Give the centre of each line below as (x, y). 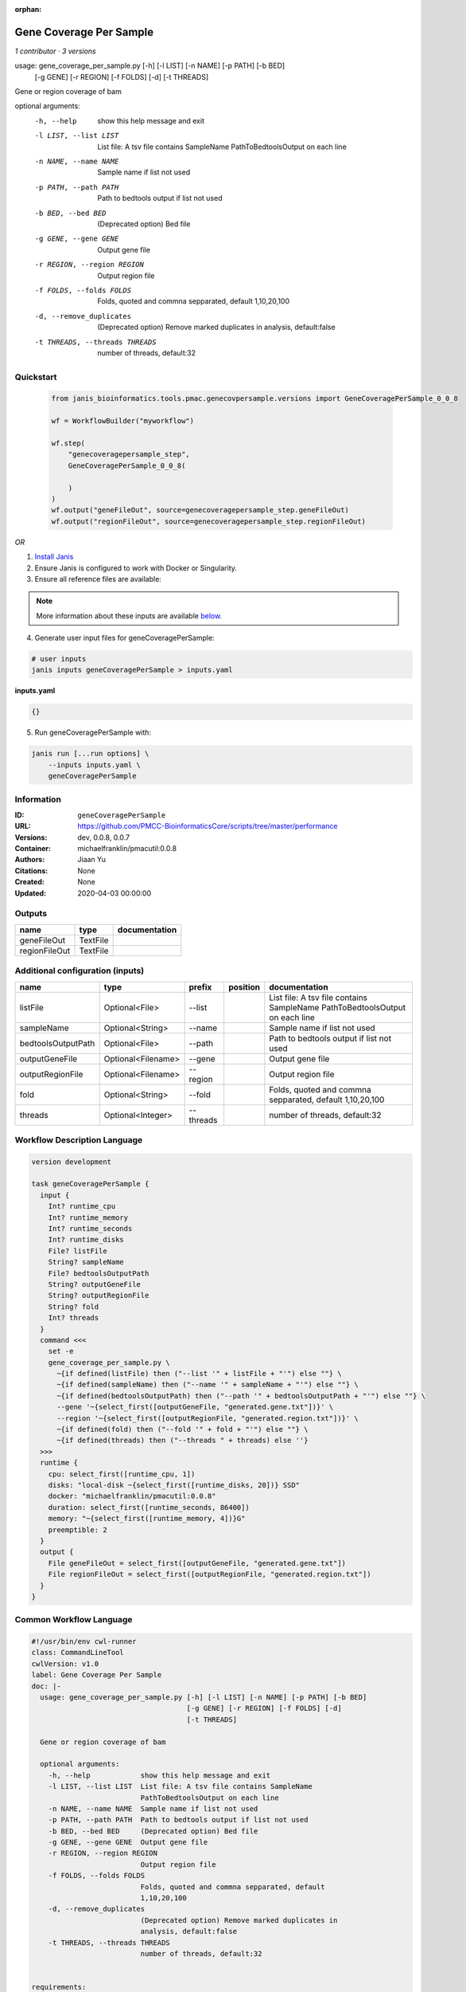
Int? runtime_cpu (82, 1206)
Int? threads (74, 1318)
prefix (200, 986)
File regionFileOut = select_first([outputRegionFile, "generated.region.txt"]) (210, 1574)
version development (71, 1162)
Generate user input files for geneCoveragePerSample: (124, 638)
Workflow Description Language (79, 1139)
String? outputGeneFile (94, 1284)
